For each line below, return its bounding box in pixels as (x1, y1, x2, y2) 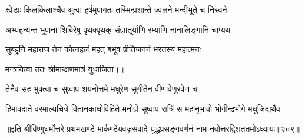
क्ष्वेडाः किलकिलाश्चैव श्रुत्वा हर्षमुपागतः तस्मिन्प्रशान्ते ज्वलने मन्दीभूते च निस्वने (5, 4, 227, 15)
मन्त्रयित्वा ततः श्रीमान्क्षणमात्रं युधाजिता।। (5, 62, 125, 75)
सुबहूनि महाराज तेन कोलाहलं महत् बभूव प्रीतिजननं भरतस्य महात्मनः (5, 43, 201, 55)
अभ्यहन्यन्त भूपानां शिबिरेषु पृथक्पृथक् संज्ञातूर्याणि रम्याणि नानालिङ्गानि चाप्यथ (5, 23, 231, 35)
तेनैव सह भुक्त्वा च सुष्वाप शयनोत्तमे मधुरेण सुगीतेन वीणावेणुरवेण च (5, 82, 198, 95)
